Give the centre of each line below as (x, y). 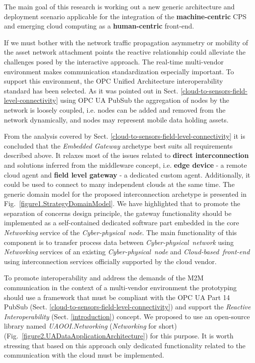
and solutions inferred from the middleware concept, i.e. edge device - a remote (126, 165)
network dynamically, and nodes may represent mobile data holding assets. (116, 119)
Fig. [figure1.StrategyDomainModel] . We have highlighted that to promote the (122, 203)
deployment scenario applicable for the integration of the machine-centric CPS (125, 16)
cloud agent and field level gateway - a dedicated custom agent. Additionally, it (127, 174)
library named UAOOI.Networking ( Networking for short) (90, 326)
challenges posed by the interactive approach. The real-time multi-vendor (114, 61)
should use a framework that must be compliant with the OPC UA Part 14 (117, 297)
